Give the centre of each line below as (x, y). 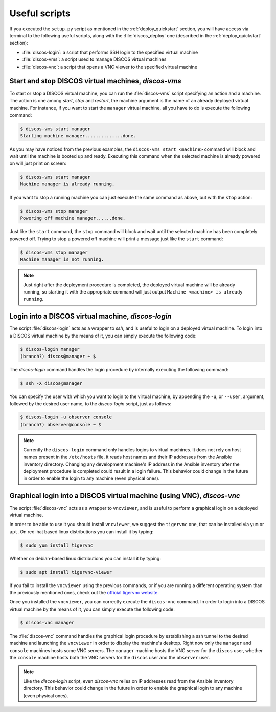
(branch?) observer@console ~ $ (61, 424)
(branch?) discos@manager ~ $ (58, 357)
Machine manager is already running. (67, 184)
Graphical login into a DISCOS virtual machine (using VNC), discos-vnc (125, 496)
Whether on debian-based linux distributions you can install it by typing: (85, 558)
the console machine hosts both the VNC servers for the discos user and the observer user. (110, 658)
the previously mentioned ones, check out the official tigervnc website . (84, 593)
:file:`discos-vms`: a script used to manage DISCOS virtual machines (94, 59)
